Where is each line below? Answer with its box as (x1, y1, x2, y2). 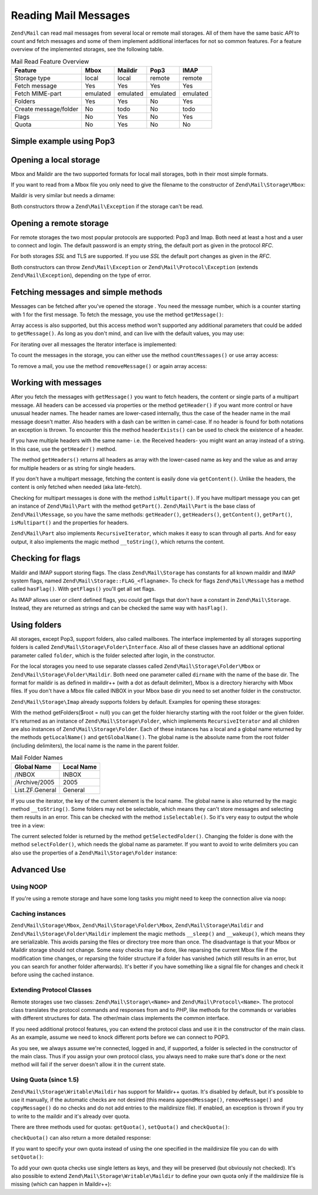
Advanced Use (11, 865, 67, 875)
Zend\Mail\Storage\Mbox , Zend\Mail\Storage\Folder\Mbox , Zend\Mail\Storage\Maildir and (11, 922, 264, 929)
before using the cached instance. (11, 971, 94, 978)
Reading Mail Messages (11, 9, 130, 22)
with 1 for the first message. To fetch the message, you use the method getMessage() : (11, 311, 224, 318)
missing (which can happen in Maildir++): (11, 1181, 112, 1188)
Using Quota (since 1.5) (11, 1075, 79, 1084)
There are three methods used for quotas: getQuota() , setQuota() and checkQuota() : (11, 1124, 230, 1131)
